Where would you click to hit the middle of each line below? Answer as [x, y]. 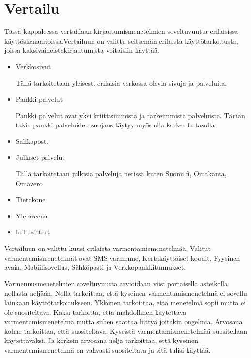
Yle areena [31, 215]
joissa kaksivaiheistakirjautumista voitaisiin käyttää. [82, 50]
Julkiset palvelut [40, 157]
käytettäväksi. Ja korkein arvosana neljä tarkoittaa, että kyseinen [101, 340]
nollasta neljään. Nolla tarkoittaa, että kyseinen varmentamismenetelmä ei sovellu [126, 293]
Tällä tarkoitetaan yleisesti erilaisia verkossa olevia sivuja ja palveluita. [121, 83]
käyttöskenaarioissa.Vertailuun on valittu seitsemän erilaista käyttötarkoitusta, [121, 40]
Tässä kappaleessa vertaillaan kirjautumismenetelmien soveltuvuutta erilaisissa [121, 31]
